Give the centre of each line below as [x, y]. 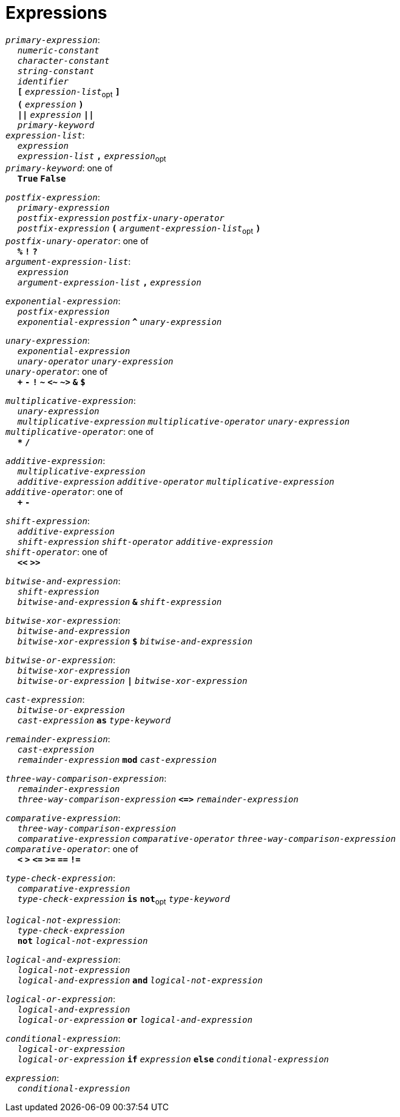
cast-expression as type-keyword [94, 721]
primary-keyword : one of [59, 168]
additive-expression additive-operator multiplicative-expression [176, 482]
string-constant [56, 71]
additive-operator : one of [64, 492]
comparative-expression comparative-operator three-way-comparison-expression [206, 839]
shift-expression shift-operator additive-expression [145, 542]
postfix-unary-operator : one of [77, 241]
